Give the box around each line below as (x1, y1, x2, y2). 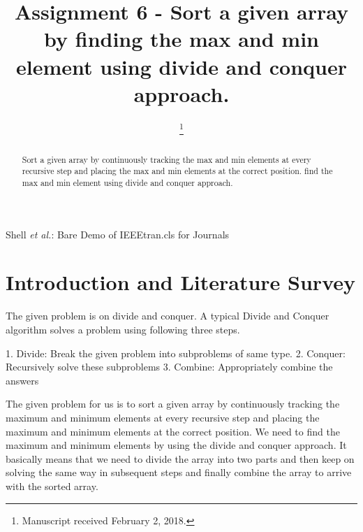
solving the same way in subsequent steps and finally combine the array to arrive (6, 465, 352, 480)
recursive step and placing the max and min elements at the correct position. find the (22, 165, 333, 177)
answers (6, 373, 39, 387)
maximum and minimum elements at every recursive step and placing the (6, 410, 320, 424)
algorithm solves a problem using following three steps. (6, 322, 240, 337)
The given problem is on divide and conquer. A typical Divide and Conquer (6, 308, 329, 323)
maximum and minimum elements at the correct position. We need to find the (6, 424, 340, 438)
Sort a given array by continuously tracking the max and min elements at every (22, 153, 311, 165)
